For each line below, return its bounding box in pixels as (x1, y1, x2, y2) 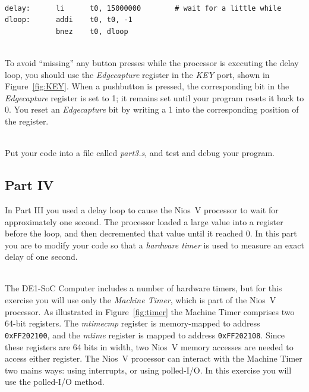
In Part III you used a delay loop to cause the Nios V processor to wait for (5, 203, 279, 216)
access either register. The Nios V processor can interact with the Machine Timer (5, 352, 302, 365)
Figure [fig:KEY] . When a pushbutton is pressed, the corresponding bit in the (5, 80, 289, 92)
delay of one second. (5, 250, 78, 263)
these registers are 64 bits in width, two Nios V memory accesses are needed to (5, 340, 294, 353)
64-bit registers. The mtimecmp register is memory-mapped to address (5, 317, 260, 329)
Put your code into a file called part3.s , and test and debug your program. (5, 147, 275, 159)
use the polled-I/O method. (5, 375, 105, 388)
